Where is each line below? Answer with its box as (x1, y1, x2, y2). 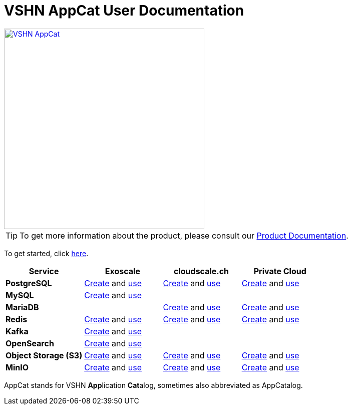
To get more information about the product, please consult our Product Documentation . (20, 230, 348, 241)
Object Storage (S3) (6, 350, 83, 360)
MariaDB (6, 302, 39, 312)
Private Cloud (253, 266, 306, 276)
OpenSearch (6, 338, 54, 348)
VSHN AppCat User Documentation (4, 2, 244, 19)
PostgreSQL (6, 278, 52, 288)
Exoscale (105, 266, 140, 276)
